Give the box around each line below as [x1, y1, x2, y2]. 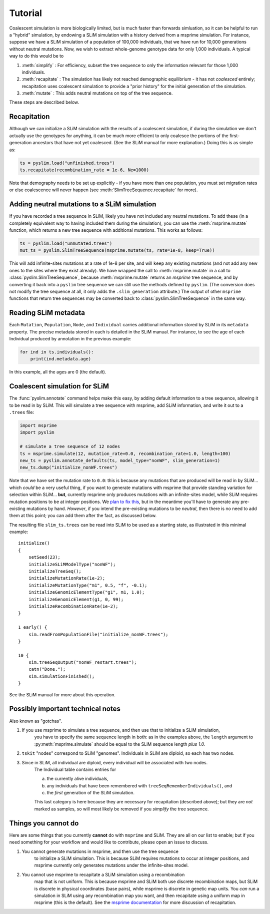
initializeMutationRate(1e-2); [28, 576, 105, 581]
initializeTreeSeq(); [28, 569, 82, 574]
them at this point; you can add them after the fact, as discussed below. [9, 513, 157, 519]
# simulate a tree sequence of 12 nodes [19, 443, 120, 449]
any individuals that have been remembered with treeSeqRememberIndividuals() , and [46, 782, 232, 788]
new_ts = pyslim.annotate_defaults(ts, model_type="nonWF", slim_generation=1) [19, 458, 220, 463]
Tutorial [9, 8, 42, 19]
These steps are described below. [9, 99, 79, 105]
